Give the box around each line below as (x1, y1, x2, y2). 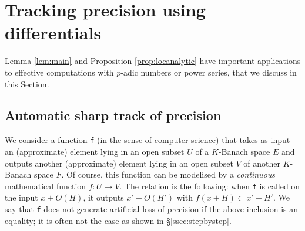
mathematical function (5, 179, 86, 192)
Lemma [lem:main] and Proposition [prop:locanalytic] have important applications (5, 55, 301, 67)
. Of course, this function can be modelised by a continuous (61, 168, 276, 181)
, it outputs (83, 191, 124, 203)
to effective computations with (5, 66, 114, 78)
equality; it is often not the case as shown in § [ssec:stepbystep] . (5, 214, 232, 226)
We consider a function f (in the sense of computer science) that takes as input (5, 134, 290, 146)
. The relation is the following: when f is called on (119, 179, 300, 192)
